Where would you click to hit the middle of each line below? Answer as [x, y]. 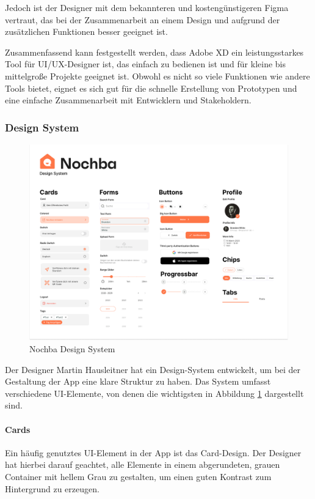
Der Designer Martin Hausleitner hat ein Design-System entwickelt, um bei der [153, 369]
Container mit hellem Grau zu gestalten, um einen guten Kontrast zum [138, 476]
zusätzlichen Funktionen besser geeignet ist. [86, 31]
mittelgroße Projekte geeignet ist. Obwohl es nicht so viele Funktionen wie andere [157, 76]
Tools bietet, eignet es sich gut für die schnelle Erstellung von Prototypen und [151, 88]
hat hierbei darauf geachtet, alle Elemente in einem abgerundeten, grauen [143, 464]
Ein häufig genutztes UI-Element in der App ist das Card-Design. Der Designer [153, 452]
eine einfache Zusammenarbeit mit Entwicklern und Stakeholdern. [128, 100]
